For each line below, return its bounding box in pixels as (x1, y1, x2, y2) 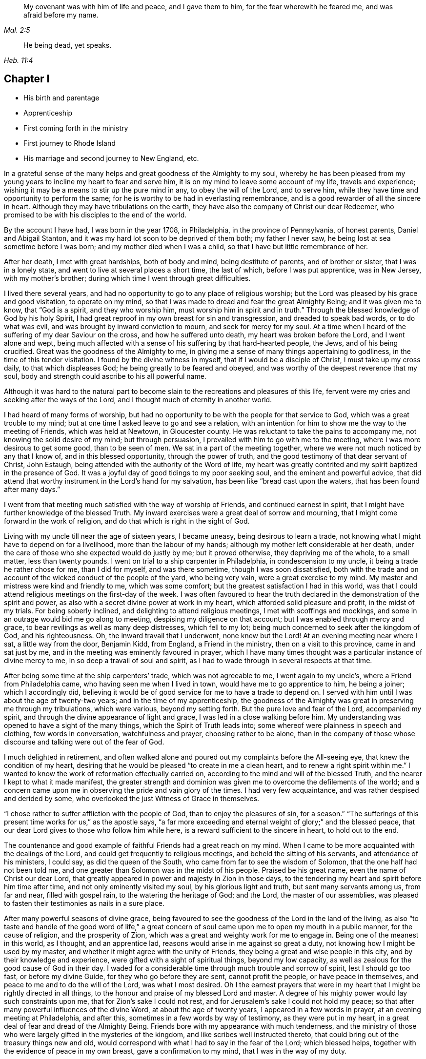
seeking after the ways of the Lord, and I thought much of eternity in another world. (4, 395, 272, 404)
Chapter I (4, 73, 50, 85)
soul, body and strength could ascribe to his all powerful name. (4, 372, 206, 380)
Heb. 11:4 (4, 56, 33, 64)
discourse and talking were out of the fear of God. (4, 737, 164, 746)
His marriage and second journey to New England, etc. (23, 154, 199, 162)
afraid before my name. (23, 11, 99, 19)
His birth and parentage (23, 93, 100, 102)
